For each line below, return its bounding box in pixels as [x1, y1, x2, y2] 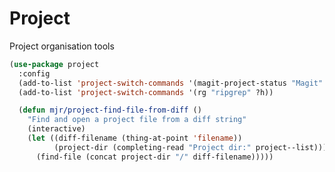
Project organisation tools [9, 40, 115, 52]
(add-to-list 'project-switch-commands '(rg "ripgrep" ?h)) [18, 87, 274, 97]
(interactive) [27, 124, 86, 134]
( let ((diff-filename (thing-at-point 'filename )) [27, 133, 243, 144]
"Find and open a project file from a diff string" [27, 115, 247, 125]
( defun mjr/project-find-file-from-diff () [18, 105, 202, 116]
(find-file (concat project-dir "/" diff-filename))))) [35, 152, 274, 162]
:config [18, 68, 51, 79]
